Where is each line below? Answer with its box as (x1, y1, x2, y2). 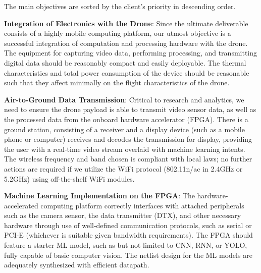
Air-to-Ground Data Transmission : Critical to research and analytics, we (4, 94, 244, 104)
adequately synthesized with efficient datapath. (4, 259, 149, 270)
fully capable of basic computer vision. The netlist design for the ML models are (4, 249, 252, 260)
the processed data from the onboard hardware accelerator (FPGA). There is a (4, 114, 248, 124)
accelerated (4, 200, 38, 210)
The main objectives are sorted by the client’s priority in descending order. (4, 1, 236, 11)
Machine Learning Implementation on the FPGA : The (4, 190, 195, 201)
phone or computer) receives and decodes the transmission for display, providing (4, 134, 252, 144)
